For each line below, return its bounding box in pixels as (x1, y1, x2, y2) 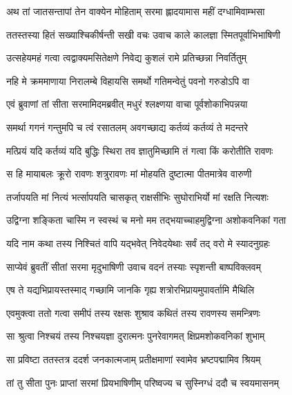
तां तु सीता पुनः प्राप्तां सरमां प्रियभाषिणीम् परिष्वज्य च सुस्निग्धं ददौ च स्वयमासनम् (6, 375, 279, 389)
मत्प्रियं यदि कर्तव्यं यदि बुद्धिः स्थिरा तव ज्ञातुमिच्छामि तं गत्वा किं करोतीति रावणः (6, 143, 273, 157)
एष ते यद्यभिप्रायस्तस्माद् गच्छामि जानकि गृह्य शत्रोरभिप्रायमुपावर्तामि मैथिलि (6, 282, 255, 297)
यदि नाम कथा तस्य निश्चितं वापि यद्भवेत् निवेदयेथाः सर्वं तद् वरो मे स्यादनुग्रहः (6, 235, 270, 250)
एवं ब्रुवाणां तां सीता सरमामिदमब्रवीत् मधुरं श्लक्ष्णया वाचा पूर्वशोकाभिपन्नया (6, 97, 248, 111)
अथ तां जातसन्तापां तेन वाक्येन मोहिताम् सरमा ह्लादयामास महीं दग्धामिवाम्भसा (6, 4, 265, 18)
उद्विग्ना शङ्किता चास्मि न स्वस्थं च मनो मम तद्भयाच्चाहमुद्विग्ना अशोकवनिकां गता (6, 213, 286, 227)
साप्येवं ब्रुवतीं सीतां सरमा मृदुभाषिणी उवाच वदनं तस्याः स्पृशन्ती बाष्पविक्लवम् (6, 259, 261, 273)
